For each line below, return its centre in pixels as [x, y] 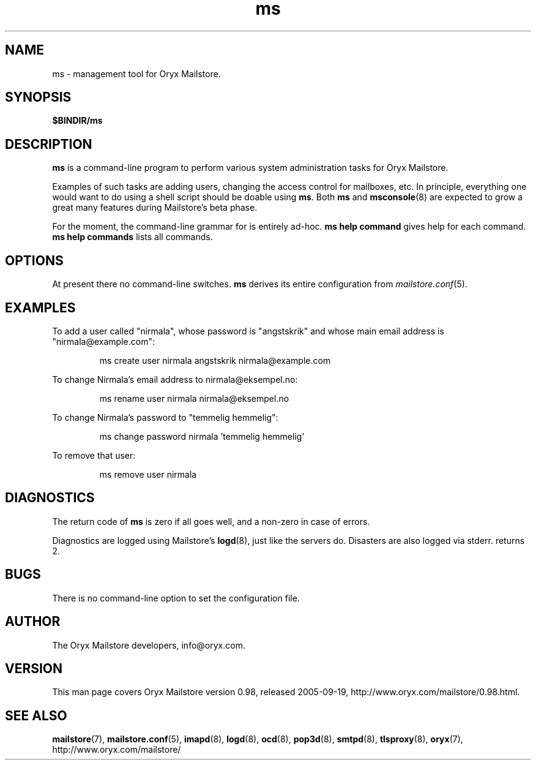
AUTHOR [33, 622]
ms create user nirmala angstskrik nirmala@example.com [215, 360]
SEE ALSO [36, 715]
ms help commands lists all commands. [132, 237]
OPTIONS [34, 260]
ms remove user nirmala [148, 474]
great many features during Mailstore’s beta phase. [155, 208]
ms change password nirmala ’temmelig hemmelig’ [202, 436]
